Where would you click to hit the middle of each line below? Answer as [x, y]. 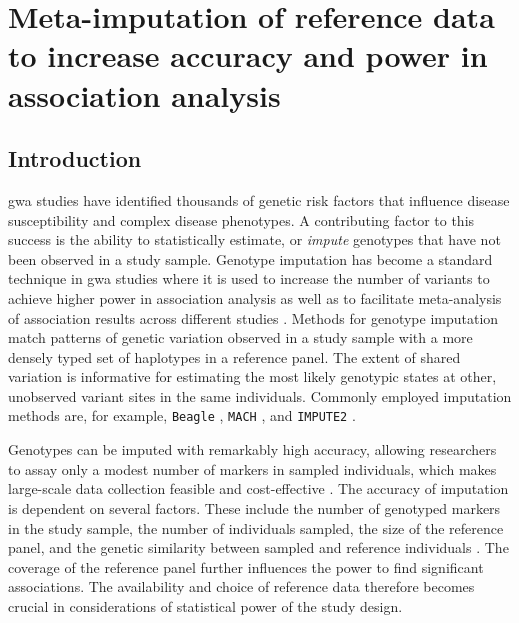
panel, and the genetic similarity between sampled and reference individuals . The [258, 547]
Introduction [75, 158]
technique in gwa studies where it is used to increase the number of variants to [249, 278]
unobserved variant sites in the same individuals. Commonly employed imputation [260, 395]
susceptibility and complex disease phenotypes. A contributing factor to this [241, 219]
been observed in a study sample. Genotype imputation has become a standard [250, 258]
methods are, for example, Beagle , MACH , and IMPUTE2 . [182, 415]
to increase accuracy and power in [248, 55]
